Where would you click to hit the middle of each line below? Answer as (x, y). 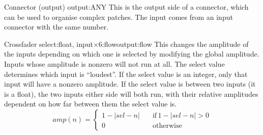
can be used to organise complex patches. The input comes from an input (119, 17)
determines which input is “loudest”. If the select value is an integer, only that (126, 74)
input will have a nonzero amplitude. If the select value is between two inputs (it (130, 84)
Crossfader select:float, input (49, 44)
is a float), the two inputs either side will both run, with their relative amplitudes (131, 93)
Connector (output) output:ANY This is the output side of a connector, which (126, 7)
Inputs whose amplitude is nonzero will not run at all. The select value (114, 63)
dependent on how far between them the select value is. (91, 104)
